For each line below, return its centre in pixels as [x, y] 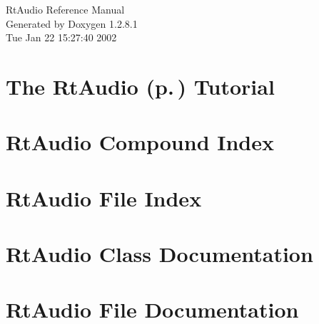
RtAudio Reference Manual [65, 9]
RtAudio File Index [104, 198]
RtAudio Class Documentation [159, 254]
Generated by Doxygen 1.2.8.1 [72, 23]
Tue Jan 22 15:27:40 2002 [61, 37]
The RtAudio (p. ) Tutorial [140, 86]
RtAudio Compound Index [140, 142]
